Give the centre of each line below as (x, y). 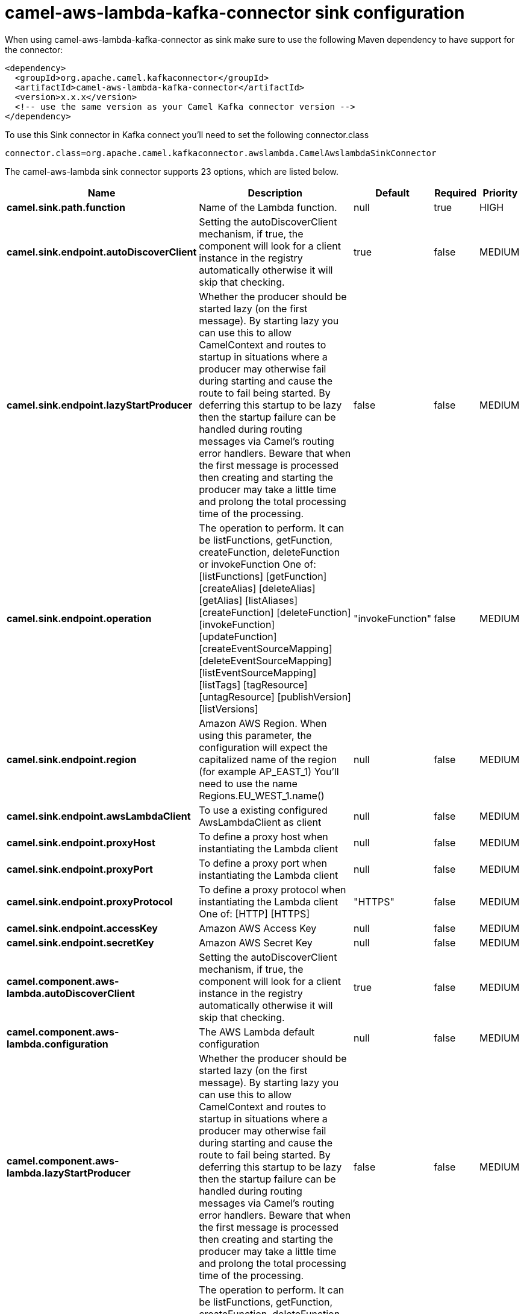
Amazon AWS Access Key (258, 928)
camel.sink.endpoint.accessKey (82, 928)
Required (456, 193)
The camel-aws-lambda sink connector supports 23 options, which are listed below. (172, 171)
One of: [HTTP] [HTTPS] (254, 913)
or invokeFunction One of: (257, 564)
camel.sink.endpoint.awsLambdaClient (99, 816)
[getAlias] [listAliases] (248, 600)
